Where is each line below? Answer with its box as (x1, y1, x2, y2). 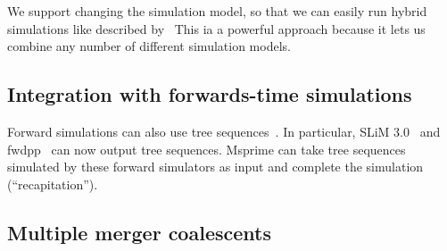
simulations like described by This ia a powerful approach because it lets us (7, 19, 426, 38)
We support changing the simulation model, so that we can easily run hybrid (7, 2, 427, 20)
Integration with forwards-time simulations (7, 80, 412, 108)
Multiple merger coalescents (7, 218, 271, 246)
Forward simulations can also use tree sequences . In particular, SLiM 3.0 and (7, 121, 441, 140)
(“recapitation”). (7, 174, 98, 193)
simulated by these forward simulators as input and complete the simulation (7, 157, 424, 176)
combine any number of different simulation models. (7, 37, 291, 55)
